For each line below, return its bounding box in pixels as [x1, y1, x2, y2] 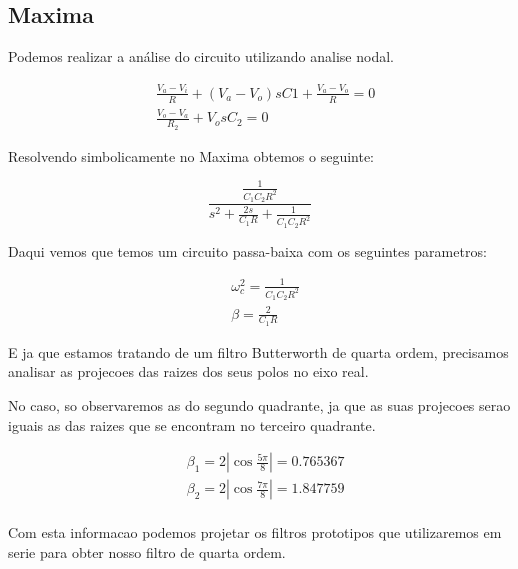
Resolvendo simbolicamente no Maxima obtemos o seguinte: [8, 145, 375, 166]
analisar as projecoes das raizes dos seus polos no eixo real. [8, 361, 369, 382]
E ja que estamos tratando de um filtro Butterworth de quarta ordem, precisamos [8, 341, 509, 362]
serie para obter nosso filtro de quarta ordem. [8, 541, 286, 562]
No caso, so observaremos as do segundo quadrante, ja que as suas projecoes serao [8, 395, 511, 416]
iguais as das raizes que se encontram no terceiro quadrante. [8, 414, 376, 435]
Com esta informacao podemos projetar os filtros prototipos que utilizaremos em [8, 522, 502, 543]
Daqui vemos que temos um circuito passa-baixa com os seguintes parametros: [8, 240, 487, 261]
